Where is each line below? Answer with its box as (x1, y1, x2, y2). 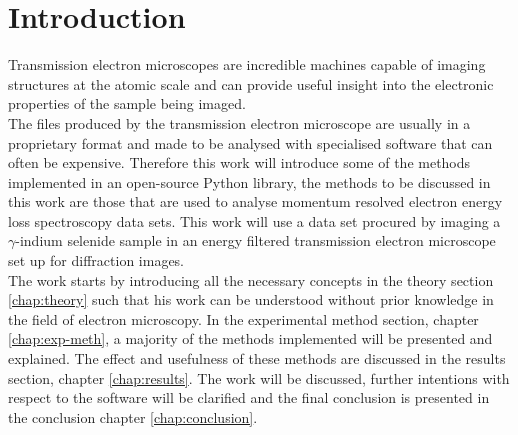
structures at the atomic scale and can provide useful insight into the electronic (8, 73, 494, 94)
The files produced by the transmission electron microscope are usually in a (8, 112, 471, 133)
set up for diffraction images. (8, 250, 185, 271)
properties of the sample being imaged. (8, 93, 246, 114)
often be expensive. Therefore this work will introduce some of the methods (8, 152, 471, 173)
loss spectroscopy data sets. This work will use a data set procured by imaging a (8, 210, 501, 231)
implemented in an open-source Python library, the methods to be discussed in (8, 171, 491, 192)
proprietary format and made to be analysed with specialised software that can (8, 132, 493, 153)
